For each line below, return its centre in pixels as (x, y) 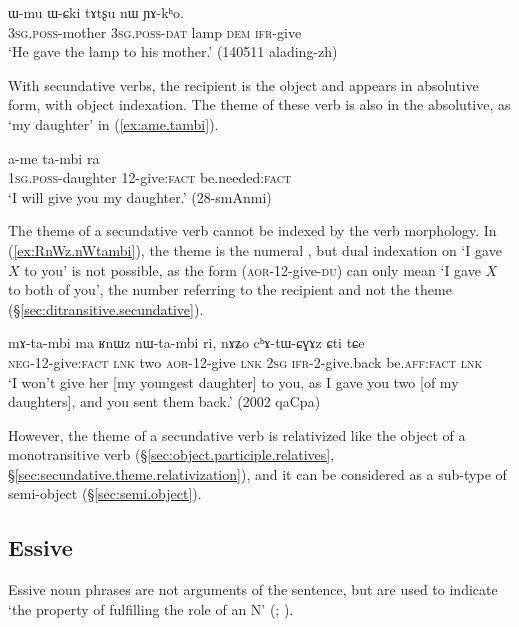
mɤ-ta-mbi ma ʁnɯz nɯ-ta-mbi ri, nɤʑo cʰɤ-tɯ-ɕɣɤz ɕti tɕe (186, 342)
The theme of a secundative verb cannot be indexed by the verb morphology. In (252, 230)
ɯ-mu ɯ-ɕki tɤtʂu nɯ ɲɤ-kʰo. (96, 12)
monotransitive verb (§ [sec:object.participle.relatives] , (171, 454)
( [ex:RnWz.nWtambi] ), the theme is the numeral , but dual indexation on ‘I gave (255, 249)
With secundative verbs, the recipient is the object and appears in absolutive (243, 84)
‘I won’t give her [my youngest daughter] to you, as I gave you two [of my (233, 381)
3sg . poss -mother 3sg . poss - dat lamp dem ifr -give (155, 31)
